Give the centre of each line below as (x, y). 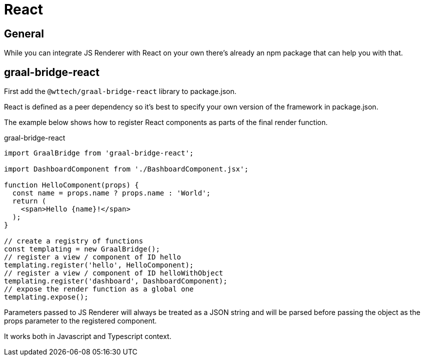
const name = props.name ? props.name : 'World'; (111, 193)
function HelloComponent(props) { (71, 185)
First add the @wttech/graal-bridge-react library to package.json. (120, 91)
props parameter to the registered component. (80, 321)
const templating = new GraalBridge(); (82, 249)
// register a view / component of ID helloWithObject (114, 273)
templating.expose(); (46, 297)
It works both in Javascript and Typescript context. (88, 336)
